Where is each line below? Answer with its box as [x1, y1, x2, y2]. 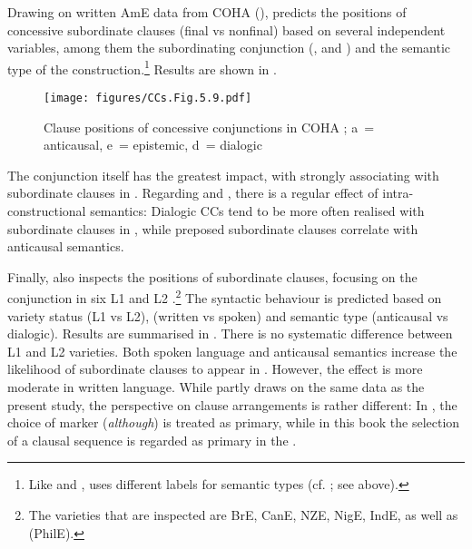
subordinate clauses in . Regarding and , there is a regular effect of [7, 183, 379, 202]
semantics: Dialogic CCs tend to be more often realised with [90, 201, 425, 221]
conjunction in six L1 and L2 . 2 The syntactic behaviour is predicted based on [7, 286, 442, 308]
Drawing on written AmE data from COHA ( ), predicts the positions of [7, 3, 407, 21]
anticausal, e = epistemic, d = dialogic [44, 135, 262, 154]
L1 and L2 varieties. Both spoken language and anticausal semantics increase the [7, 341, 457, 360]
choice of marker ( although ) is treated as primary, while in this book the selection [7, 413, 460, 432]
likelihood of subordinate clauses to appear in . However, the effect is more [7, 359, 423, 378]
